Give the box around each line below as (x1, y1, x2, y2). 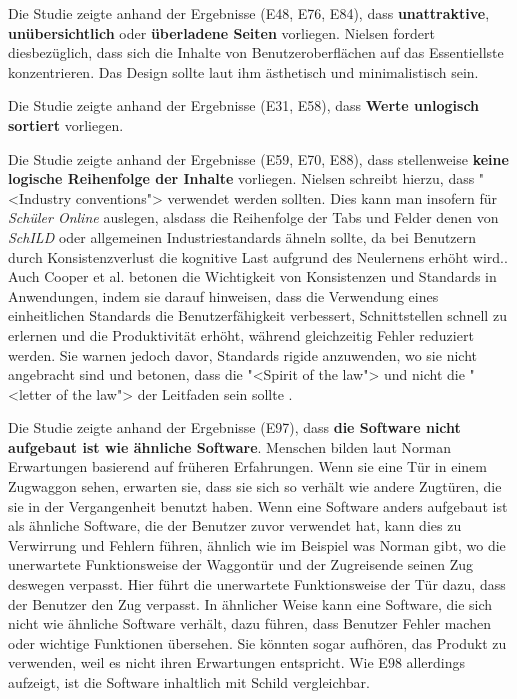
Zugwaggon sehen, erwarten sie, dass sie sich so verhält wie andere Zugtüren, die (8, 476, 502, 497)
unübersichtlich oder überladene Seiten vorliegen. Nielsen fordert (8, 22, 436, 43)
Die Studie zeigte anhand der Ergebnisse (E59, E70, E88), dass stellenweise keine (8, 148, 509, 169)
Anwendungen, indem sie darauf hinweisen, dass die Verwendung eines (8, 285, 439, 306)
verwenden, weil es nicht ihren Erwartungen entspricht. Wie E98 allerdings (8, 652, 466, 673)
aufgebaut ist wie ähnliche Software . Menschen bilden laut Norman (8, 436, 451, 457)
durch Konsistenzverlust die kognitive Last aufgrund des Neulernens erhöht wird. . (8, 246, 508, 267)
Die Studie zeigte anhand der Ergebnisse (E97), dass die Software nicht (8, 417, 461, 438)
